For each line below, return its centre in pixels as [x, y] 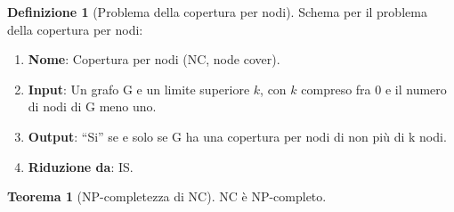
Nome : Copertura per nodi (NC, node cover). [154, 59]
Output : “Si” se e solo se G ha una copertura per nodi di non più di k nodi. [237, 136]
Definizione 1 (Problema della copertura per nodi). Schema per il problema [217, 12]
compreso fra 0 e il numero [374, 89]
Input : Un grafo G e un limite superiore [139, 89]
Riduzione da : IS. [81, 166]
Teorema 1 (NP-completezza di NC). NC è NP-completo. [167, 196]
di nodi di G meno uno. [92, 106]
